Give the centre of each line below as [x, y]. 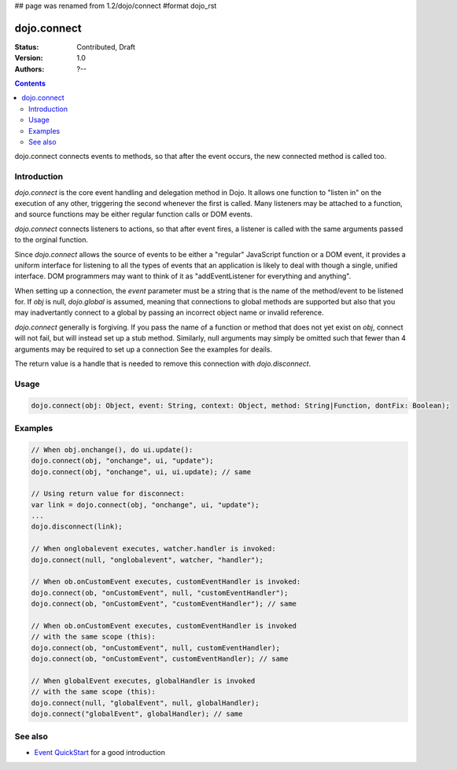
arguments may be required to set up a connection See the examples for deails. [144, 349]
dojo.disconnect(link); [77, 527]
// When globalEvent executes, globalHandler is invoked [143, 681]
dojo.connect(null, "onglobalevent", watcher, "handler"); [147, 560]
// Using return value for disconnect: [108, 494]
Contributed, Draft [106, 46]
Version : [29, 58]
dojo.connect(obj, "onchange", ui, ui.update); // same [141, 472]
